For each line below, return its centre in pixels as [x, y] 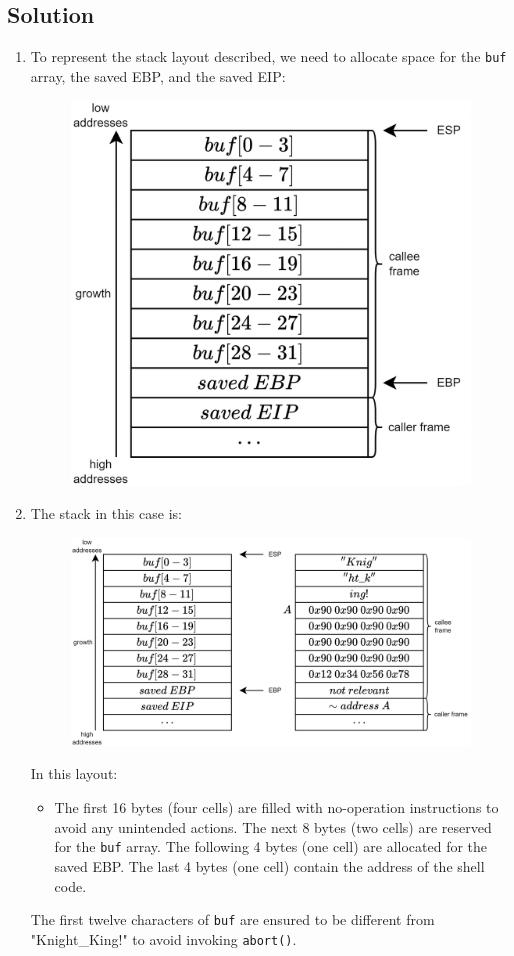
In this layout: [74, 773]
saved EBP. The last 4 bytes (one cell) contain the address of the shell [269, 865]
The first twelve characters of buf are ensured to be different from [232, 919]
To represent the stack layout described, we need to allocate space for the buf [268, 56]
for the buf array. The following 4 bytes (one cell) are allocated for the [271, 846]
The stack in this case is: [106, 513]
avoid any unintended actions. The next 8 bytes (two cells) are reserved [273, 826]
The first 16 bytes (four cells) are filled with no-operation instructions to [276, 807]
